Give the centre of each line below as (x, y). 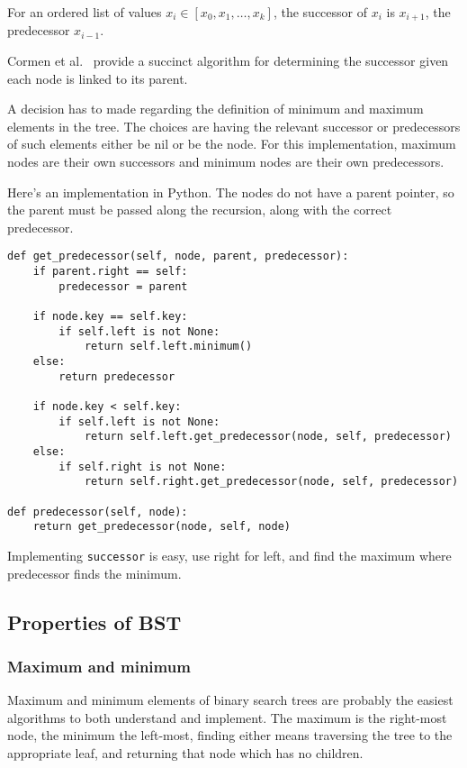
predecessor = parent (123, 286)
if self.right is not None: (143, 466)
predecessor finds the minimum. (94, 573)
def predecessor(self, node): (98, 512)
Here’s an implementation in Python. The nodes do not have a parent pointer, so (231, 192)
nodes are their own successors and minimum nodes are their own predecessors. (226, 162)
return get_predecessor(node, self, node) (162, 527)
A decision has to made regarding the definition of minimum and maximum (216, 109)
